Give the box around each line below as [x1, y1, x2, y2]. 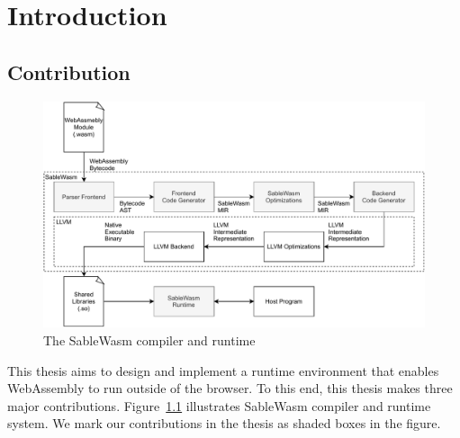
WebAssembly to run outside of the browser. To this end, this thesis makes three [7, 379, 453, 398]
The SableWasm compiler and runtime [43, 330, 256, 349]
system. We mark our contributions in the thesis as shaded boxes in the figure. [7, 414, 441, 433]
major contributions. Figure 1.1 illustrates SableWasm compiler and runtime [7, 396, 431, 415]
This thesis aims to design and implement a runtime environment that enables [7, 361, 439, 380]
